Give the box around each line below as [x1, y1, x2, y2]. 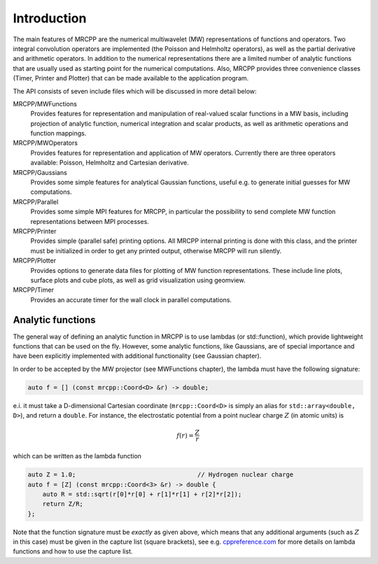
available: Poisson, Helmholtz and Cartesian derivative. [30, 158, 189, 167]
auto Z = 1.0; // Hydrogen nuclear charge [27, 471, 294, 479]
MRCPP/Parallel [13, 197, 59, 206]
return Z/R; [42, 500, 84, 508]
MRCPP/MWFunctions [13, 99, 77, 108]
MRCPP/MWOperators [13, 139, 78, 147]
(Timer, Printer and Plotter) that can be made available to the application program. [13, 74, 249, 83]
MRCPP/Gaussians [13, 168, 68, 176]
